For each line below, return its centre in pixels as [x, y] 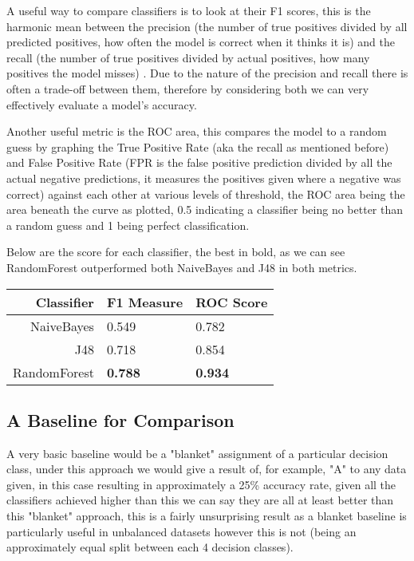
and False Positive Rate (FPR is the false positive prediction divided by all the [199, 162]
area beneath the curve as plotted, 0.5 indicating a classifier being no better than [205, 209]
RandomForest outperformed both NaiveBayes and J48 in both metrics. [182, 267]
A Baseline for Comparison [120, 419]
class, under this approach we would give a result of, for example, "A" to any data [207, 469]
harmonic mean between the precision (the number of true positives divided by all [207, 26]
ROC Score [232, 302]
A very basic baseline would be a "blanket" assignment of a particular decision [197, 453]
